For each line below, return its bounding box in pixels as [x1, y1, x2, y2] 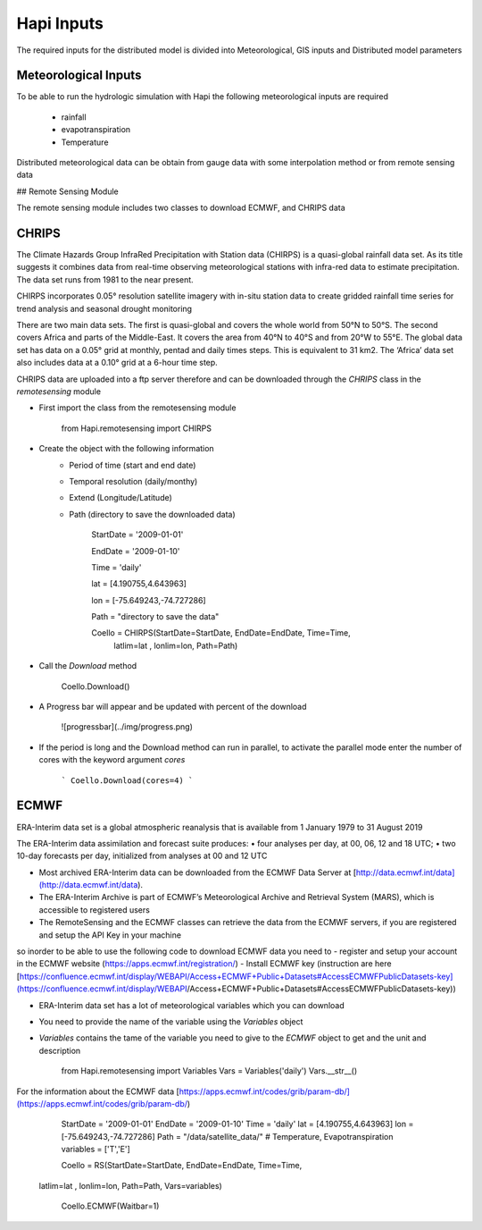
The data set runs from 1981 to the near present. [16, 274, 194, 285]
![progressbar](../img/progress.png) [61, 721, 194, 732]
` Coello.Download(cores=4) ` [61, 775, 194, 786]
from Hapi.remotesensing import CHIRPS [61, 423, 212, 434]
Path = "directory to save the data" [91, 611, 220, 622]
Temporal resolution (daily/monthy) [69, 476, 198, 486]
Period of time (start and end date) [69, 459, 196, 470]
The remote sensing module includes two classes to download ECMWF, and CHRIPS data [16, 202, 345, 214]
